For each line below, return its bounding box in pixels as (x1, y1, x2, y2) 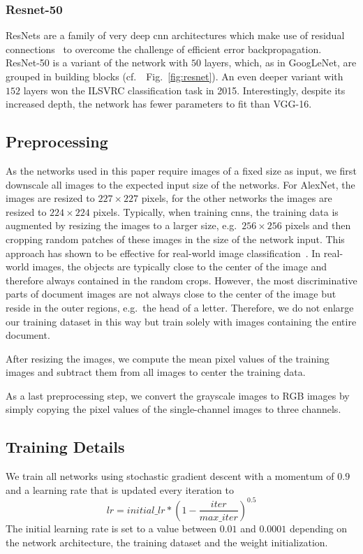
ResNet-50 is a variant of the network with (6, 55, 188, 70)
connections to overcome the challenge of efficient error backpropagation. (6, 41, 322, 56)
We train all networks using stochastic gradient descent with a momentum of (6, 469, 334, 483)
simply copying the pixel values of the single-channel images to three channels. (6, 402, 341, 416)
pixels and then (285, 218, 351, 233)
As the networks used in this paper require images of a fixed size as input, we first (6, 163, 357, 177)
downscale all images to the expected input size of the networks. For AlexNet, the (6, 177, 355, 191)
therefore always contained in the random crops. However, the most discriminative (6, 272, 357, 287)
